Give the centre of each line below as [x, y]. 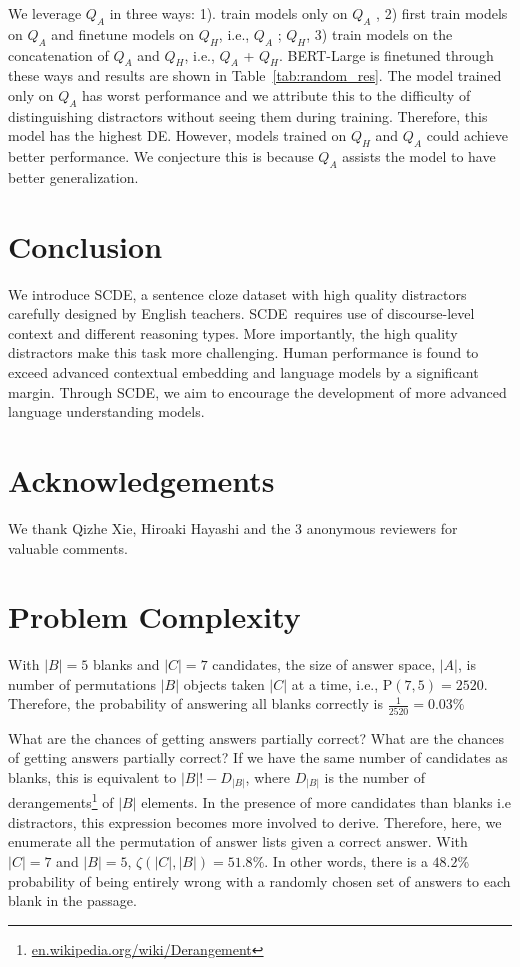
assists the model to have [419, 156]
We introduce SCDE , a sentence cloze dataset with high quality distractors [237, 293]
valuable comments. [68, 547]
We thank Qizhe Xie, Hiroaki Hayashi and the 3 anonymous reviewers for [233, 527]
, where [267, 776]
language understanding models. [106, 411]
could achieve [467, 135]
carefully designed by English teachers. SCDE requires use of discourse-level [241, 313]
